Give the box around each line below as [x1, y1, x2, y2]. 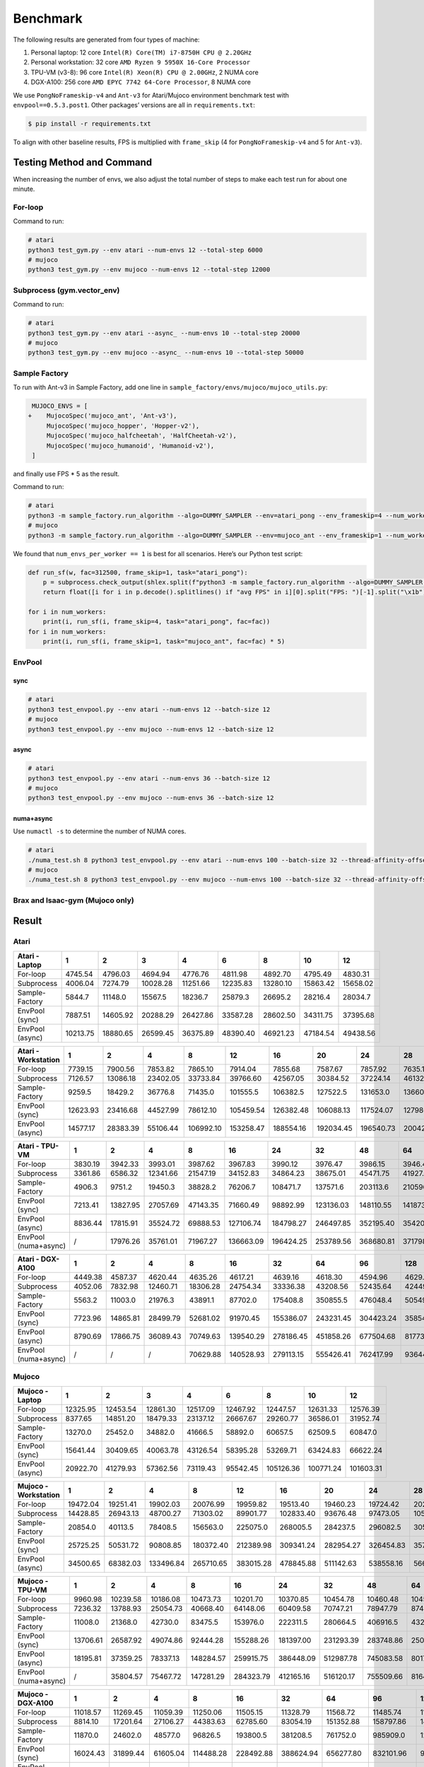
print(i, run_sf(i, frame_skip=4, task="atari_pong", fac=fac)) [42, 618, 271, 626]
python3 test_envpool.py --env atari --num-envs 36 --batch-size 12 [28, 774, 271, 782]
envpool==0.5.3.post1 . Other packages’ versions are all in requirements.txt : [13, 100, 256, 109]
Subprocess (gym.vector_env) [13, 285, 120, 295]
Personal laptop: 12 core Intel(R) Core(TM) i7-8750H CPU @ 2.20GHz [30, 48, 252, 57]
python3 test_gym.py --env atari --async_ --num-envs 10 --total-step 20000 [28, 329, 300, 337]
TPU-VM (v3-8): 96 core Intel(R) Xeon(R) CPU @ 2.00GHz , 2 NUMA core [30, 68, 259, 76]
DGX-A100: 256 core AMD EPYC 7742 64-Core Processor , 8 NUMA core [30, 78, 251, 86]
